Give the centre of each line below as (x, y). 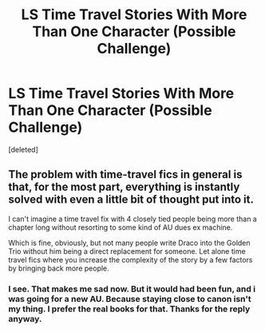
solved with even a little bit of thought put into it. (131, 200)
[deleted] (23, 149)
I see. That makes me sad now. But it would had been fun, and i (132, 289)
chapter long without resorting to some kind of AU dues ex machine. (121, 227)
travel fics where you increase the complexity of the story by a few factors (131, 259)
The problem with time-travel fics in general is (125, 174)
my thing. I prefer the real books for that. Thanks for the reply (129, 309)
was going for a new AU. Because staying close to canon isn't (130, 298)
